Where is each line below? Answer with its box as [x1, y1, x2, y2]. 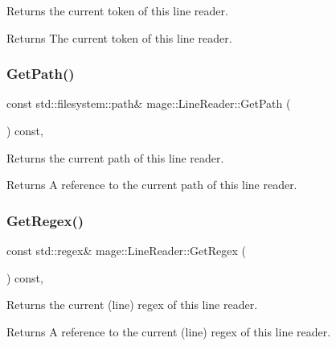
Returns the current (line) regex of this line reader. [6, 296, 258, 313]
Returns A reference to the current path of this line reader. [6, 176, 297, 193]
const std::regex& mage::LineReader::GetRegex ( [6, 242, 247, 258]
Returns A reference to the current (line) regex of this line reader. [6, 323, 331, 340]
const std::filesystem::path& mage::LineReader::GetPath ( [6, 95, 291, 112]
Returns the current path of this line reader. [6, 149, 224, 166]
